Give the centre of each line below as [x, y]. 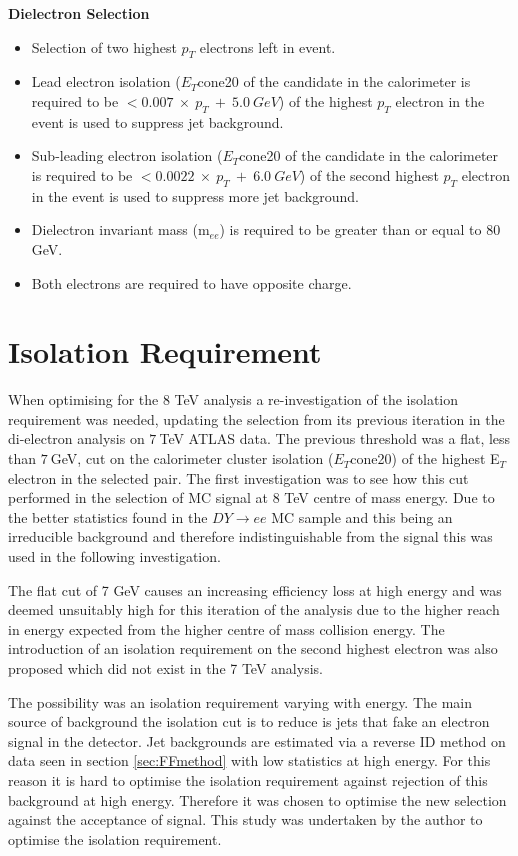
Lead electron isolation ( [106, 81]
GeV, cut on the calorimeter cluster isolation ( [192, 458]
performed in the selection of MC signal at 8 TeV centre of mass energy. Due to [251, 497]
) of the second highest [369, 174]
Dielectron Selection [79, 13]
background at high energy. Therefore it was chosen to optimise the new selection [257, 799]
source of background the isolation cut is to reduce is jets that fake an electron [249, 721]
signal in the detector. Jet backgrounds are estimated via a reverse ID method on [257, 740]
